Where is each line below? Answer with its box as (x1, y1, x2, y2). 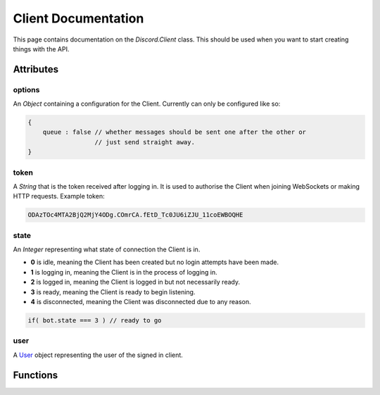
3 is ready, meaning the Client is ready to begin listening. (30, 287, 196, 296)
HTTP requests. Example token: (13, 192, 105, 201)
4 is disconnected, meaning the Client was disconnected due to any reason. (30, 298, 251, 306)
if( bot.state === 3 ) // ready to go (27, 317, 162, 325)
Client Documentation (13, 11, 144, 26)
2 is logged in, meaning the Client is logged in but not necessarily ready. (30, 278, 241, 287)
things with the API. (13, 44, 70, 53)
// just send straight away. (94, 138, 195, 146)
